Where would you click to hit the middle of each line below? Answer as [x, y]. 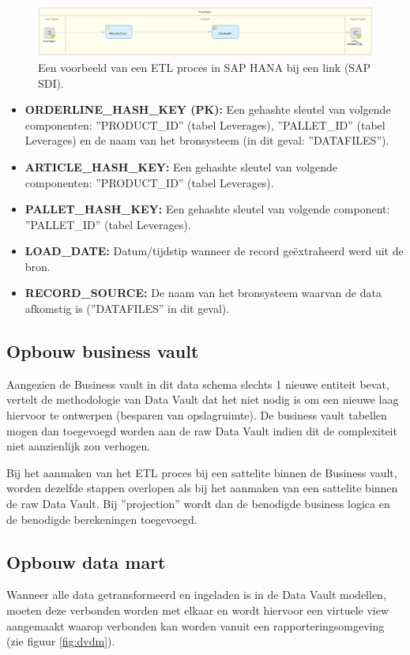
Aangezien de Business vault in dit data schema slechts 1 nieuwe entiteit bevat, [198, 384]
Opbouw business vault [103, 351]
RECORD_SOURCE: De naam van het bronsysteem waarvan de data [203, 293]
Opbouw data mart [86, 561]
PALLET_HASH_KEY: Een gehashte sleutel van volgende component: [207, 209]
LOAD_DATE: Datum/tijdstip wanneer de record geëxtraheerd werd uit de [214, 251]
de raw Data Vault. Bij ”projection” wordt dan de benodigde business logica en [198, 504]
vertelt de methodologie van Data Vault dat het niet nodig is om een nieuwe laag [203, 399]
